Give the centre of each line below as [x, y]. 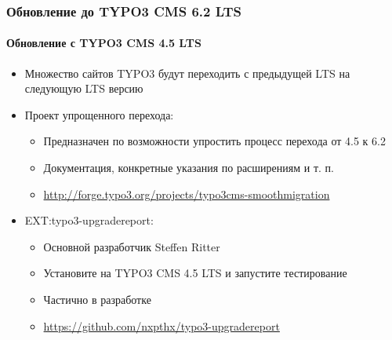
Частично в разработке [97, 299]
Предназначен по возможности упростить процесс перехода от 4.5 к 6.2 [214, 141]
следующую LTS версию [84, 88]
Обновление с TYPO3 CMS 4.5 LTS [104, 43]
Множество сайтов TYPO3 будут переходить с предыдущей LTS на [187, 73]
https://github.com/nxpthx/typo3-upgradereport [162, 325]
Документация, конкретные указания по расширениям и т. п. [189, 168]
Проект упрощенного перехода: [99, 114]
